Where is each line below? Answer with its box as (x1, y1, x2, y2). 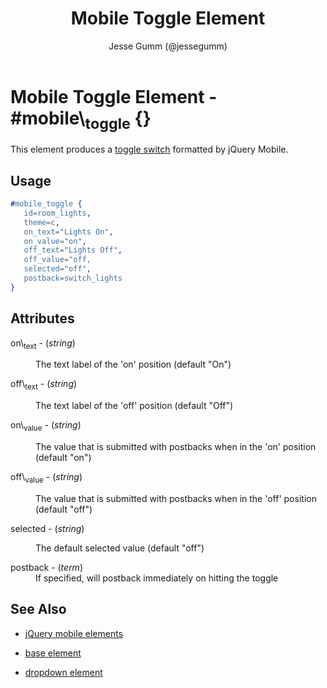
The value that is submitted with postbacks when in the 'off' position (35, 492, 317, 504)
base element (24, 647, 82, 659)
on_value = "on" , (23, 236, 87, 246)
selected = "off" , (23, 264, 92, 274)
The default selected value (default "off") (35, 542, 205, 554)
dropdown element (24, 666, 103, 678)
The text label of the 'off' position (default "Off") (35, 400, 234, 412)
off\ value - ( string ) (10, 471, 83, 485)
